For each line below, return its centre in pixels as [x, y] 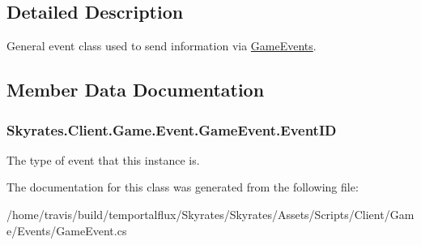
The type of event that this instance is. [103, 159]
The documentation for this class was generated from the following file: [183, 187]
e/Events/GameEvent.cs [67, 230]
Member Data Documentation [136, 90]
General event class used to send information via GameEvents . [162, 46]
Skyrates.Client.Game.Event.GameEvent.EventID [172, 129]
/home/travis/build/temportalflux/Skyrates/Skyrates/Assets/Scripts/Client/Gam [210, 214]
